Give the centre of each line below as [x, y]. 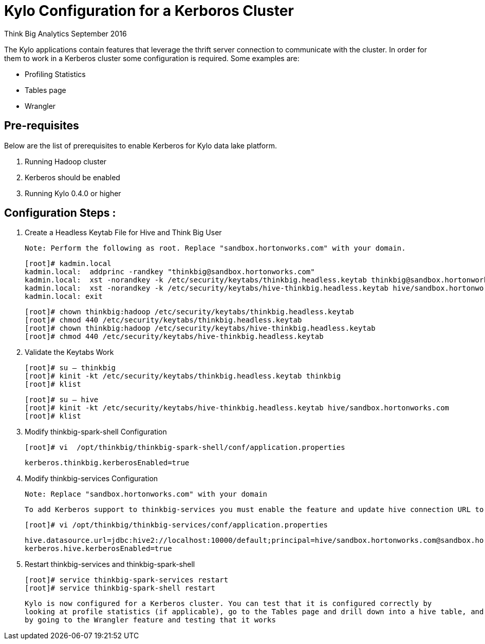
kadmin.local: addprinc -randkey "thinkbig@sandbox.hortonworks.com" [170, 272]
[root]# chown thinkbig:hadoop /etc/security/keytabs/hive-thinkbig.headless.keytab [200, 328]
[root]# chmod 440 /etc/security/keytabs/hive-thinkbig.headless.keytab [174, 337]
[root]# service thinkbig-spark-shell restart [120, 588]
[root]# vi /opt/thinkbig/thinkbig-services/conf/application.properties [176, 525]
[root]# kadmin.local [68, 264]
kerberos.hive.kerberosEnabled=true [98, 549]
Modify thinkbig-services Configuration [91, 479]
